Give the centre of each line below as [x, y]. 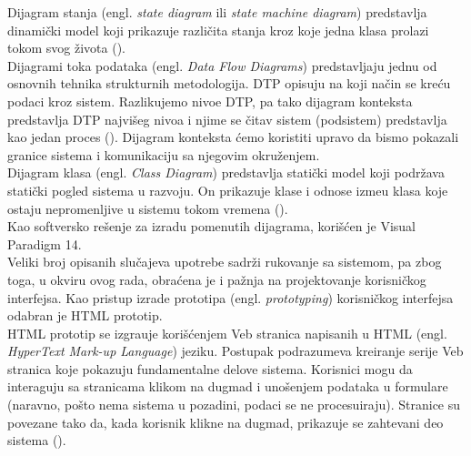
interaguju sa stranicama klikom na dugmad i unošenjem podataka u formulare [228, 386]
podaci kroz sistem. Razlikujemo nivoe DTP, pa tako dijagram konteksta [210, 101]
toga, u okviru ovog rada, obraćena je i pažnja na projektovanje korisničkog [217, 279]
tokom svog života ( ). [66, 48]
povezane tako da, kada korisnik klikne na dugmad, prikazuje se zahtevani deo [225, 422]
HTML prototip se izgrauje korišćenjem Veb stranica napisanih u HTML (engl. [227, 333]
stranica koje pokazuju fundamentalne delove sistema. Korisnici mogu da [210, 368]
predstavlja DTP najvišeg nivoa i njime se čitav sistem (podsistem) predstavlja [227, 119]
